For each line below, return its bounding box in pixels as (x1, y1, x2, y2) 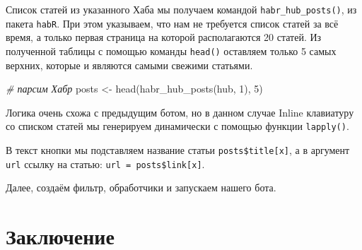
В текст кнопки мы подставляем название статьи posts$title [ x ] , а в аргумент (6, 143, 350, 157)
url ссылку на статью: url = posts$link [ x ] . (6, 156, 205, 171)
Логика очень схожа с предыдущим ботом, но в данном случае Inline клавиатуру (6, 105, 354, 119)
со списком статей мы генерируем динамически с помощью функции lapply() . (6, 119, 349, 133)
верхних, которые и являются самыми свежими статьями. (6, 57, 253, 72)
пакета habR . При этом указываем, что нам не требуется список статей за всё (6, 16, 339, 30)
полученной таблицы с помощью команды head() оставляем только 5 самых (6, 43, 337, 58)
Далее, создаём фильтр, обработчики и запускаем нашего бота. (6, 180, 276, 195)
